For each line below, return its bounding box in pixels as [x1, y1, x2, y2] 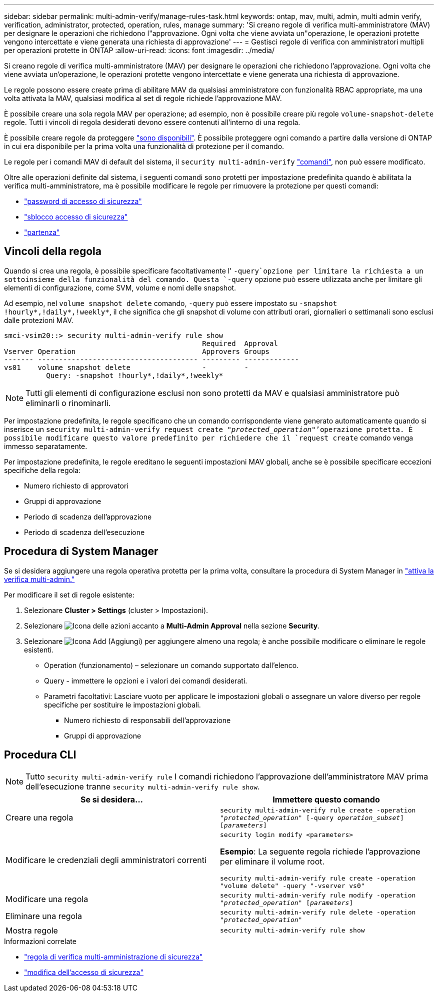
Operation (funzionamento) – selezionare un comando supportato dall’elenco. [44, 660, 299, 669]
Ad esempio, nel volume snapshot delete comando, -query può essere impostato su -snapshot [4, 298, 337, 307]
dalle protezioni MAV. [4, 315, 73, 324]
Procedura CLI [4, 748, 76, 761]
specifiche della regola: [4, 465, 81, 474]
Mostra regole [5, 925, 58, 935]
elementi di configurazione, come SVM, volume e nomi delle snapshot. [4, 283, 236, 292]
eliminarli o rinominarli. [25, 397, 111, 408]
